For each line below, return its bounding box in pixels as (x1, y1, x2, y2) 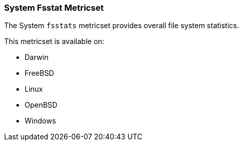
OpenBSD (25, 100, 57, 110)
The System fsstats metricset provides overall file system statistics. (4, 21, 239, 30)
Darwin (25, 53, 49, 62)
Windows (25, 116, 56, 126)
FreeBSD (25, 69, 54, 78)
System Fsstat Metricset (4, 3, 104, 13)
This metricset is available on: (4, 37, 105, 46)
